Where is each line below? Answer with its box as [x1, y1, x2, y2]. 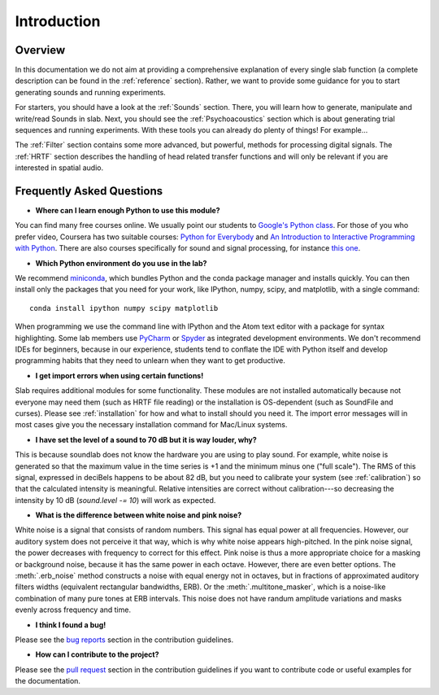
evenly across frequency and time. [15, 605, 132, 614]
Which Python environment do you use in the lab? [35, 258, 207, 268]
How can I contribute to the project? [35, 649, 159, 659]
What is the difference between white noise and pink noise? [35, 510, 242, 520]
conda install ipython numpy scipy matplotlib [29, 304, 219, 313]
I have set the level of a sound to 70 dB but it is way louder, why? [35, 435, 258, 444]
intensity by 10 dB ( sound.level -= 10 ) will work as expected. [15, 495, 216, 505]
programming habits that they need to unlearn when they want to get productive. [15, 356, 286, 365]
